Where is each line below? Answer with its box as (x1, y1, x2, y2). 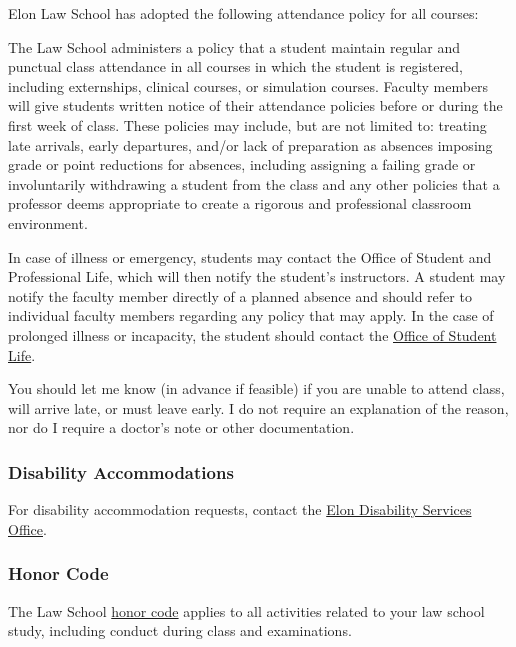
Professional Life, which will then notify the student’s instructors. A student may (8, 266, 506, 287)
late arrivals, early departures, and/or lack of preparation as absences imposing (8, 134, 493, 155)
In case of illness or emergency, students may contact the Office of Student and (8, 246, 492, 267)
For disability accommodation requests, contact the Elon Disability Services (8, 499, 472, 520)
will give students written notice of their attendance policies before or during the (8, 95, 503, 116)
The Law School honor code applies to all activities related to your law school (8, 600, 485, 621)
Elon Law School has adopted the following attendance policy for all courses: (8, 3, 479, 23)
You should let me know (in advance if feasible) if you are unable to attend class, (8, 378, 505, 399)
